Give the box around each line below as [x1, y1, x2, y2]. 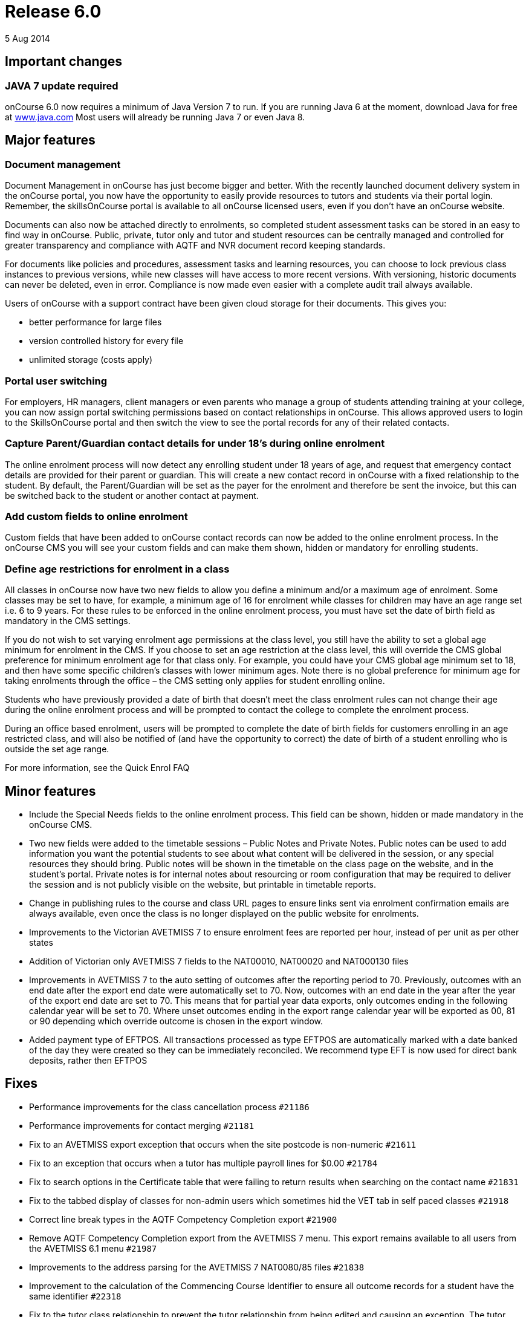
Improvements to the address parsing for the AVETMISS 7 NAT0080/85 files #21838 [29, 1261, 365, 1272]
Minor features [5, 783, 96, 799]
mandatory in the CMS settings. [5, 616, 131, 626]
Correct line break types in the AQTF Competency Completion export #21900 [29, 1214, 337, 1224]
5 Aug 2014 [5, 33, 50, 44]
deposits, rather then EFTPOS [29, 1055, 148, 1066]
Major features [5, 132, 96, 148]
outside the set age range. [5, 744, 109, 755]
